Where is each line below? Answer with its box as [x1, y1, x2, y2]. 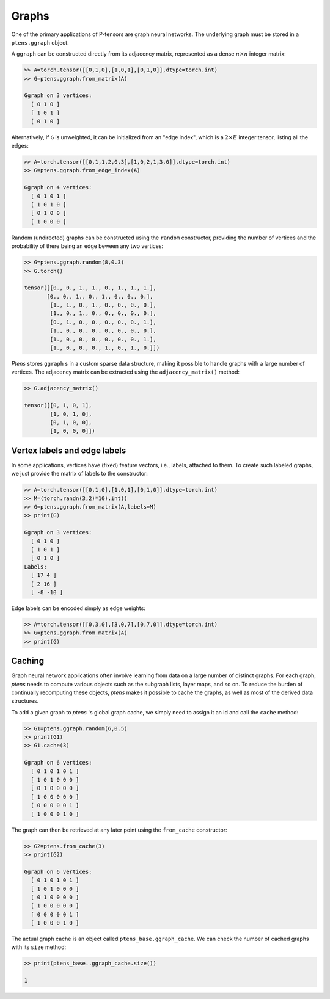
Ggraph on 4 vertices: [24, 184, 92, 191]
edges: [11, 142, 29, 150]
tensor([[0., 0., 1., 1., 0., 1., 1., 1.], [24, 285, 157, 291]
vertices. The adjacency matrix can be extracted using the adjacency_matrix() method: [11, 368, 240, 376]
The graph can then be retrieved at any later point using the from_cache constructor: [11, 826, 227, 834]
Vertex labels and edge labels [11, 445, 127, 456]
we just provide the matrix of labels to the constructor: [11, 470, 148, 478]
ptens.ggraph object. [11, 38, 70, 46]
